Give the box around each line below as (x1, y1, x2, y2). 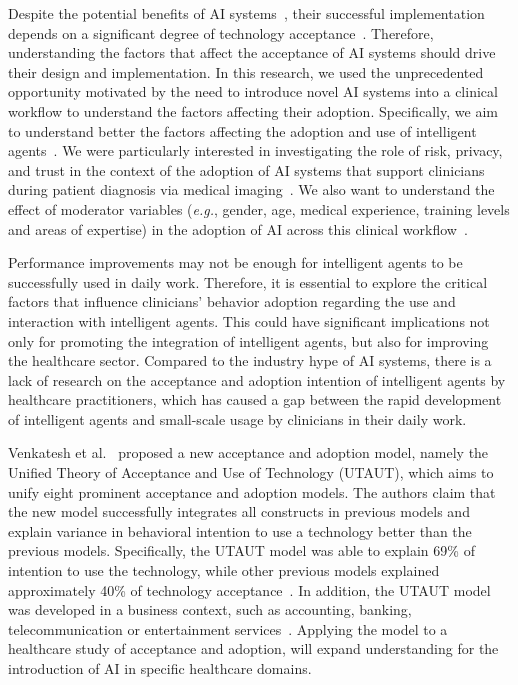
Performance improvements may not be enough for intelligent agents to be (8, 252, 463, 273)
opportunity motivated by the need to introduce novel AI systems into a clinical (8, 81, 498, 102)
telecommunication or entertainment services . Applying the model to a (8, 618, 448, 639)
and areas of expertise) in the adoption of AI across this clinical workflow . (8, 218, 468, 239)
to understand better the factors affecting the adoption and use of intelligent (8, 120, 477, 141)
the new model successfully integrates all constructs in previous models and (8, 501, 470, 522)
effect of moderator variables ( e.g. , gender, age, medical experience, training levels (8, 198, 510, 219)
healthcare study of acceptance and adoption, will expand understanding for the (8, 638, 499, 659)
